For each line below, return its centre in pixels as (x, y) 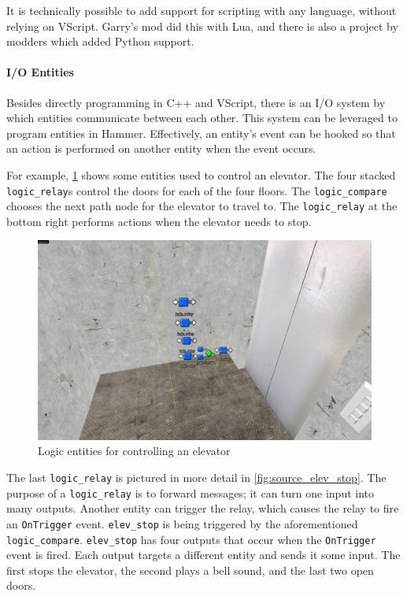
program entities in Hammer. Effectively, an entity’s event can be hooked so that (201, 133)
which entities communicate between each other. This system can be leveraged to (202, 118)
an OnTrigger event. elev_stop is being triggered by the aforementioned (182, 523)
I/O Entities (40, 72)
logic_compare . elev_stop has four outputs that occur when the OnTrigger (191, 539)
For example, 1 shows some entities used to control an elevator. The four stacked (201, 174)
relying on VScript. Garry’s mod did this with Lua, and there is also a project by (202, 26)
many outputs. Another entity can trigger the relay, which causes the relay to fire (203, 508)
